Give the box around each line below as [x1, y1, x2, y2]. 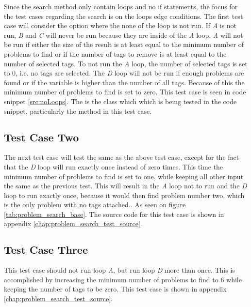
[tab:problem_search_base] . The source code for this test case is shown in [4, 209, 224, 219]
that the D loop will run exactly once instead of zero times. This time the [4, 161, 223, 171]
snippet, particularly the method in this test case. [4, 106, 152, 116]
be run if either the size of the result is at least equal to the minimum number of [4, 39, 244, 49]
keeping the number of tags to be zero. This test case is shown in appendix [4, 284, 227, 294]
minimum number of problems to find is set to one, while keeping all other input [4, 171, 244, 181]
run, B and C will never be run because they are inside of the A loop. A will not [4, 30, 243, 40]
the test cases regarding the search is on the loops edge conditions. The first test [4, 11, 243, 21]
